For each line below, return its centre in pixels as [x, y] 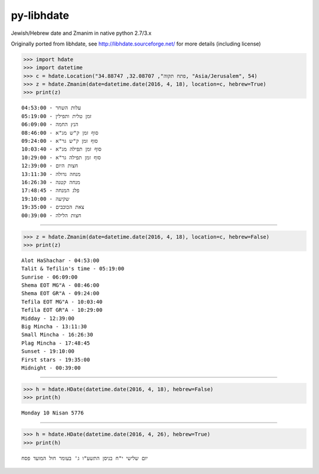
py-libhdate [40, 15]
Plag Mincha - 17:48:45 [56, 343]
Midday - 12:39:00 [48, 318]
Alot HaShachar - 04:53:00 [61, 260]
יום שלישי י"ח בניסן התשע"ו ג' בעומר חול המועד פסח [84, 458]
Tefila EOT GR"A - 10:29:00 [62, 310]
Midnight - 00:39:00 [51, 368]
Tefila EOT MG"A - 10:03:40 [62, 302]
